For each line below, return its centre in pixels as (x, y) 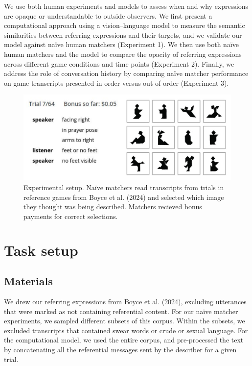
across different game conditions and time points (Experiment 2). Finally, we (119, 63)
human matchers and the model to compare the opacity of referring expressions (123, 54)
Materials (28, 281)
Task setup (41, 250)
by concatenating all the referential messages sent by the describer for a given (120, 349)
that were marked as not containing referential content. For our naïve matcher (121, 311)
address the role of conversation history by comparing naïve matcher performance (126, 73)
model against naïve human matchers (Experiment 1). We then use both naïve (122, 44)
